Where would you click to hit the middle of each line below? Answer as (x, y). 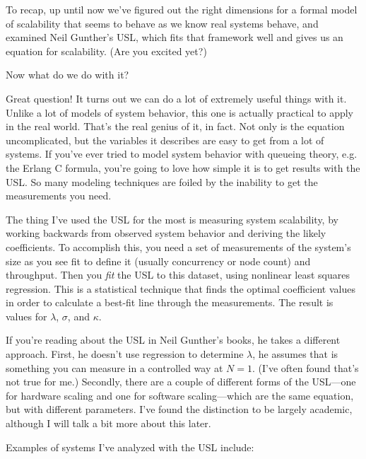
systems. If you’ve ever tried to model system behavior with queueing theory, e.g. (182, 154)
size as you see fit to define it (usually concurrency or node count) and (158, 261)
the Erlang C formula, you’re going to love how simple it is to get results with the (183, 167)
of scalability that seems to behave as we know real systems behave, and (162, 23)
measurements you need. (59, 196)
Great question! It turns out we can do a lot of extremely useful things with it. (176, 98)
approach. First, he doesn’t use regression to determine (125, 354)
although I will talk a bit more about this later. (108, 423)
